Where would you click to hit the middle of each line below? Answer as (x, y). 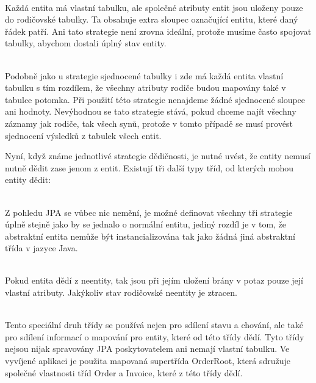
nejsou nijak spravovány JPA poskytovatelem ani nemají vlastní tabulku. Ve (147, 349)
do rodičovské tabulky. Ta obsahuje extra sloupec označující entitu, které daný (152, 19)
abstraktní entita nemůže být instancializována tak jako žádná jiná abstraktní (150, 236)
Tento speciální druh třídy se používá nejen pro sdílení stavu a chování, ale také (154, 325)
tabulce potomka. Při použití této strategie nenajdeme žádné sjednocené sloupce (155, 99)
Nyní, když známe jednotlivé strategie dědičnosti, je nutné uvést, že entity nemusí (158, 156)
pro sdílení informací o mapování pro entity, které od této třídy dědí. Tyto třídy (155, 336)
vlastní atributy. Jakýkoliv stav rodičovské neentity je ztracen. (121, 292)
